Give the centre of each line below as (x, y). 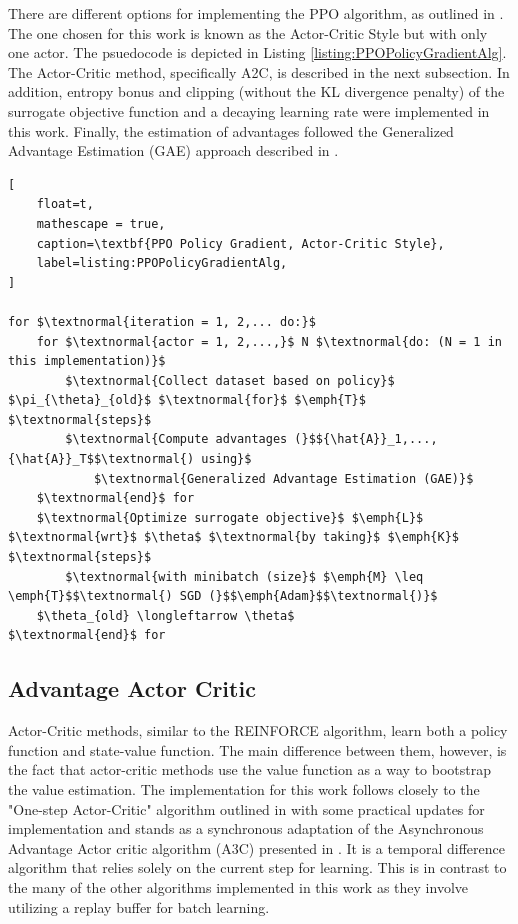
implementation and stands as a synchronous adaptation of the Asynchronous (246, 828)
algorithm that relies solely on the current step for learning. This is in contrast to (257, 867)
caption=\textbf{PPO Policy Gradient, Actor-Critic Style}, (240, 243)
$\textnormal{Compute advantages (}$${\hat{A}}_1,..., (251, 439)
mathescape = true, (101, 223)
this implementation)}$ (87, 361)
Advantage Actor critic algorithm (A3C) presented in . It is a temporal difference (256, 847)
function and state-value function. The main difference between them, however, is (257, 749)
